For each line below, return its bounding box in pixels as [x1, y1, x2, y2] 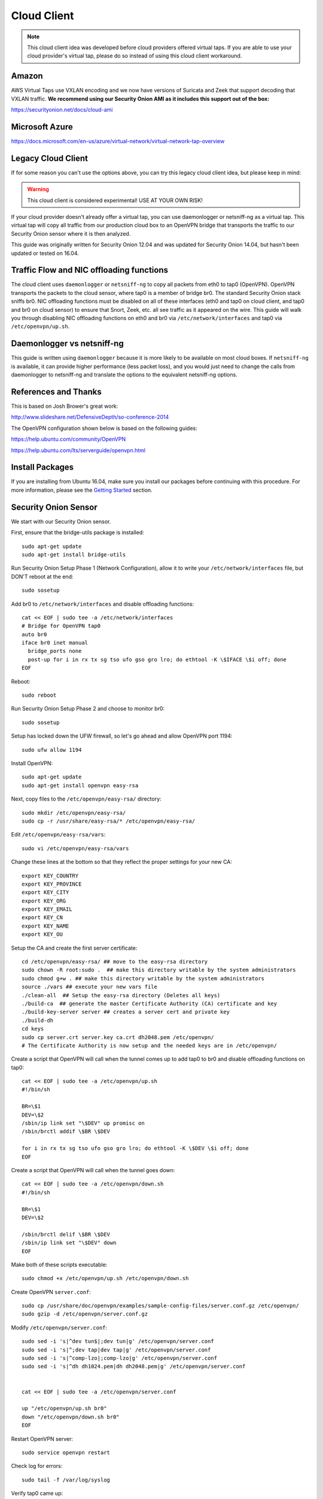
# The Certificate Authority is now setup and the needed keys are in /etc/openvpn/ [22, 1042, 278, 1049]
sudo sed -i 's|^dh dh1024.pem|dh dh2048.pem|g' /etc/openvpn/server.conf [22, 1363, 246, 1370]
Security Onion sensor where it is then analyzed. [11, 230, 131, 237]
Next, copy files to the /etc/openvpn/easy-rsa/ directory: [11, 795, 161, 803]
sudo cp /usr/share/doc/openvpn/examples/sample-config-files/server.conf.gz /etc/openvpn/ [22, 1302, 299, 1310]
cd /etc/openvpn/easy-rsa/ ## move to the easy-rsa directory [22, 958, 208, 965]
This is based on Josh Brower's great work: [11, 402, 118, 410]
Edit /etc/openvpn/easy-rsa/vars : [11, 831, 106, 838]
